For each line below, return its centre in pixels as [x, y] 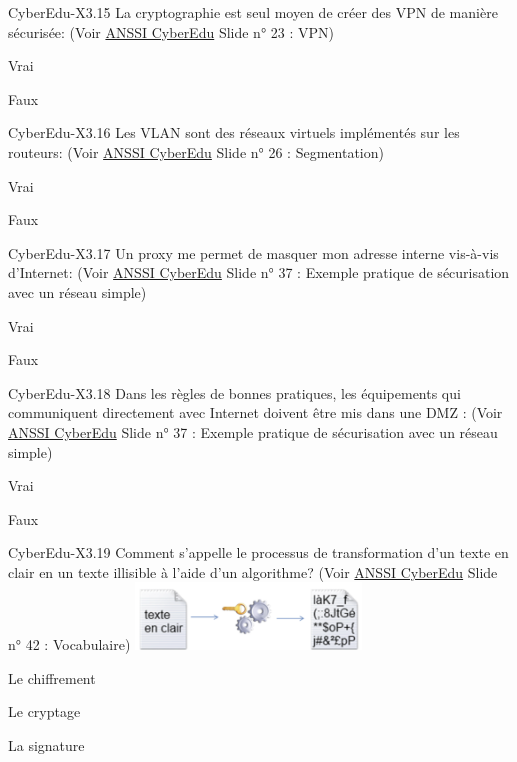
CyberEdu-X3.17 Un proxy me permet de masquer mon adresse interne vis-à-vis [253, 252]
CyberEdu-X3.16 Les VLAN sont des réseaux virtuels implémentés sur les [234, 132]
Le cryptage [44, 711]
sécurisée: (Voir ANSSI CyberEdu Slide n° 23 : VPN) [171, 31]
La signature [46, 745]
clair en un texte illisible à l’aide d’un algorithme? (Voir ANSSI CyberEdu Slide [253, 571]
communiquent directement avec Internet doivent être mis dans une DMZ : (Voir [255, 412]
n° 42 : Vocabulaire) [69, 644]
